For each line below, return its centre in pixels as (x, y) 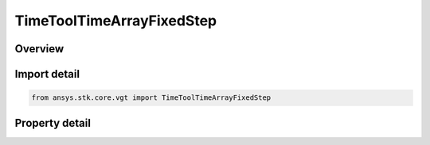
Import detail (47, 74)
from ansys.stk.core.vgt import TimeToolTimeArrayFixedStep (151, 98)
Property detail (53, 123)
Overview (39, 49)
